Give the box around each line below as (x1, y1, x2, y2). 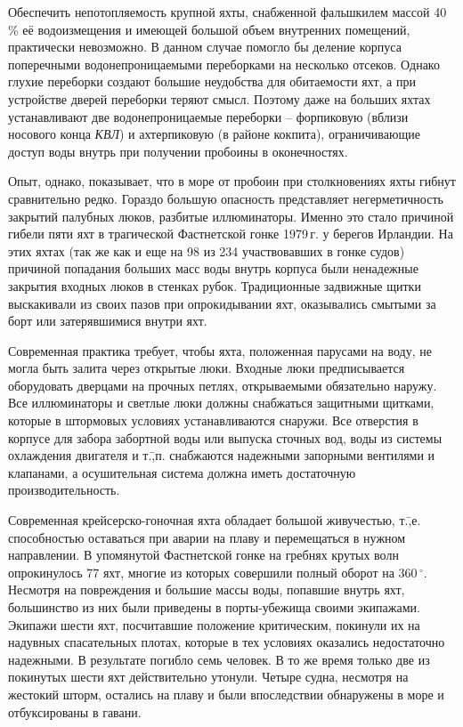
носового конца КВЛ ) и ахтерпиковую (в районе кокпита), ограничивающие (8, 125, 420, 143)
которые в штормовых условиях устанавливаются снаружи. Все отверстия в (8, 411, 418, 430)
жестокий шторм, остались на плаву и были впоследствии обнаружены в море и (8, 684, 444, 703)
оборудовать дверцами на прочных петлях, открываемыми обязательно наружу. (8, 376, 437, 394)
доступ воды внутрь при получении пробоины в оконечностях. (8, 141, 348, 160)
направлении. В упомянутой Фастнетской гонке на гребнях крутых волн (8, 545, 399, 564)
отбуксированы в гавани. (8, 702, 142, 721)
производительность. (8, 481, 120, 499)
